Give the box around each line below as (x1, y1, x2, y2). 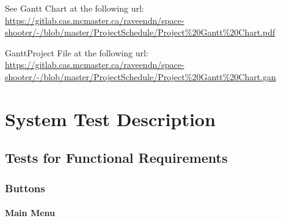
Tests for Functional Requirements (5, 148, 228, 167)
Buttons (5, 180, 45, 195)
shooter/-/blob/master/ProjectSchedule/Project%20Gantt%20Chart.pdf (5, 26, 276, 39)
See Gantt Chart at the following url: (5, 2, 144, 14)
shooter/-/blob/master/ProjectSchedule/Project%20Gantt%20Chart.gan (5, 70, 276, 83)
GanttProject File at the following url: (5, 46, 148, 59)
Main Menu (5, 206, 55, 219)
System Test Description (5, 106, 216, 131)
